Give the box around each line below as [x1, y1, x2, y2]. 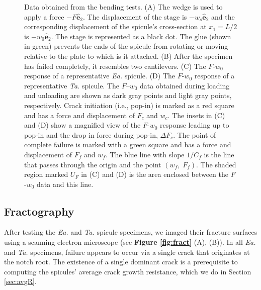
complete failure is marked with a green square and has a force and [24, 139, 231, 150]
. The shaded [196, 159, 236, 169]
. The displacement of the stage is [83, 11, 187, 22]
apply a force [24, 11, 64, 22]
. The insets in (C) [167, 110, 225, 120]
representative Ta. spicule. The [24, 80, 120, 90]
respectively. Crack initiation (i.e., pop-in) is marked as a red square [24, 100, 234, 110]
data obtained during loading [140, 80, 230, 90]
